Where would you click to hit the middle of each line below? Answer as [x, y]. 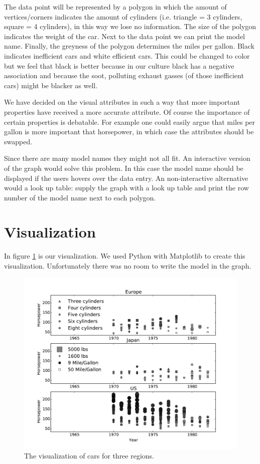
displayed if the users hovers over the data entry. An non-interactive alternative [126, 178]
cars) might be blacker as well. [51, 85]
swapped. [18, 141]
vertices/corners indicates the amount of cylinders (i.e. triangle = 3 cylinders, [123, 16]
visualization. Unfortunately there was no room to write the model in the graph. [128, 266]
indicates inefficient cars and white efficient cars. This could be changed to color [127, 55]
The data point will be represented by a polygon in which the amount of [115, 7]
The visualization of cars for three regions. [89, 456]
